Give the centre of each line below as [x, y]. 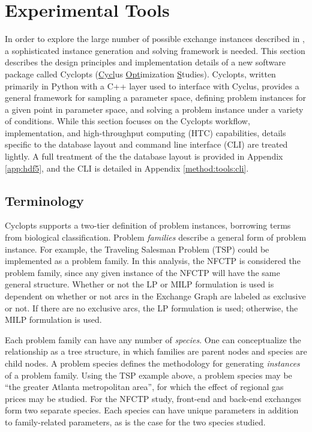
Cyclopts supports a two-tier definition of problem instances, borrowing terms [148, 225]
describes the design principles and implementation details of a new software [145, 62]
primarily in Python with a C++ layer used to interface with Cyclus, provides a [152, 85]
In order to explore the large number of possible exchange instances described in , [155, 39]
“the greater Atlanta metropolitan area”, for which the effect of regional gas [144, 387]
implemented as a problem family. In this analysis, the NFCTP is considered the [153, 261]
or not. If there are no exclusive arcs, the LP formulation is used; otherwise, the [151, 307]
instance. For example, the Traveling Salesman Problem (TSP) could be [137, 249]
